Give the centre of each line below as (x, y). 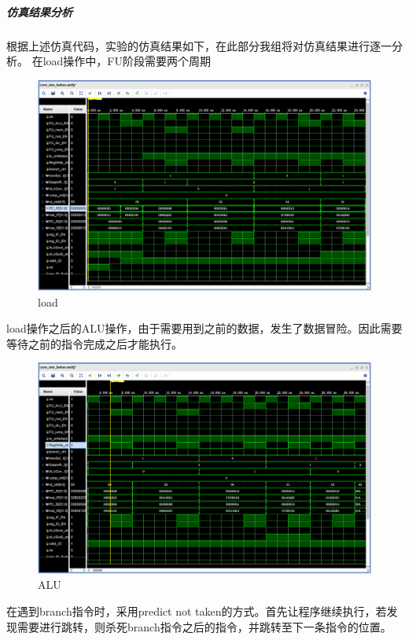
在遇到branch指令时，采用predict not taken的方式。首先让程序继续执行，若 (197, 611)
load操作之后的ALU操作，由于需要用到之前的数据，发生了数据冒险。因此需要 (204, 328)
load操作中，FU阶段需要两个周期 (127, 61)
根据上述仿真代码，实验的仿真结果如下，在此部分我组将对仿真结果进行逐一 (199, 45)
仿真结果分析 (39, 11)
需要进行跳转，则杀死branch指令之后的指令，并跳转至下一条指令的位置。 (204, 626)
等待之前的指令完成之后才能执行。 (94, 343)
